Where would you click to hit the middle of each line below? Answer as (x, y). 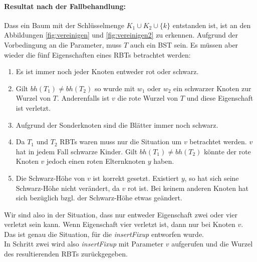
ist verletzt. (33, 107)
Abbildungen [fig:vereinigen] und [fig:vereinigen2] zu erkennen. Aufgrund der (121, 35)
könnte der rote (227, 151)
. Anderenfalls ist (83, 98)
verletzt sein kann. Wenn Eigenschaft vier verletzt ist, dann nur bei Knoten (120, 224)
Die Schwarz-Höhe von (50, 178)
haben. (164, 161)
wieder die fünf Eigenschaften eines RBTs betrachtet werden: (97, 54)
